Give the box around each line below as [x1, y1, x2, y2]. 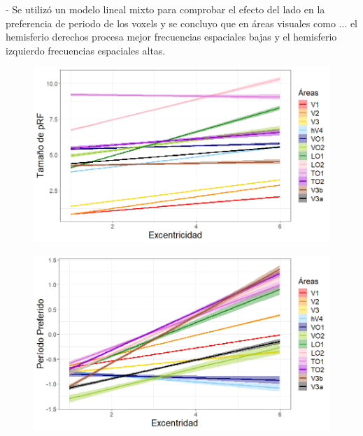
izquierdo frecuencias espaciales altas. [6, 43, 166, 57]
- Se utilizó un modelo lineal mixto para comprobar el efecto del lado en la [6, 2, 325, 16]
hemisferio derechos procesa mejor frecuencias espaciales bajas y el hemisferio [6, 29, 337, 44]
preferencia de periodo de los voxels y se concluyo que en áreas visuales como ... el [6, 15, 357, 30]
